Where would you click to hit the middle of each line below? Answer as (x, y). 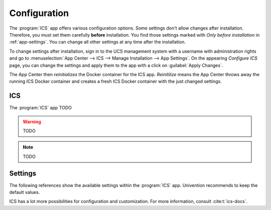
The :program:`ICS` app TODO (41, 108)
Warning (32, 122)
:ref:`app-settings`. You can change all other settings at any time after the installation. (97, 42)
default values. (25, 192)
